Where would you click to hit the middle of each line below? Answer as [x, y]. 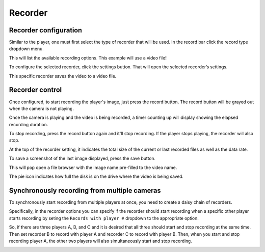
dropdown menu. [26, 49]
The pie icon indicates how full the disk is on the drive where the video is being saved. [96, 176]
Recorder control [36, 90]
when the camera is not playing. [41, 109]
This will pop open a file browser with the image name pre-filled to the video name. [93, 168]
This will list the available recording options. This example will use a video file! [88, 58]
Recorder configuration [46, 30]
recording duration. [29, 124]
